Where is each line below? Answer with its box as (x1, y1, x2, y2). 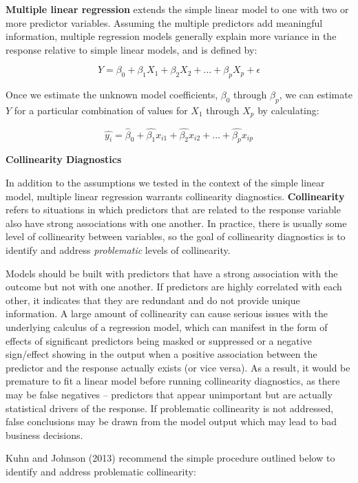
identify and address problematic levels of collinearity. (6, 243, 231, 257)
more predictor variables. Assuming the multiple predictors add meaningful (6, 15, 323, 30)
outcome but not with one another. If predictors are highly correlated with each (6, 279, 342, 294)
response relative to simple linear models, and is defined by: (6, 42, 257, 56)
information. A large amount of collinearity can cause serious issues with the (6, 306, 328, 321)
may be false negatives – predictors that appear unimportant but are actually (6, 387, 333, 401)
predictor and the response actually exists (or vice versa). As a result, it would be (6, 360, 350, 374)
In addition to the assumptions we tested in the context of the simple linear (6, 175, 325, 190)
